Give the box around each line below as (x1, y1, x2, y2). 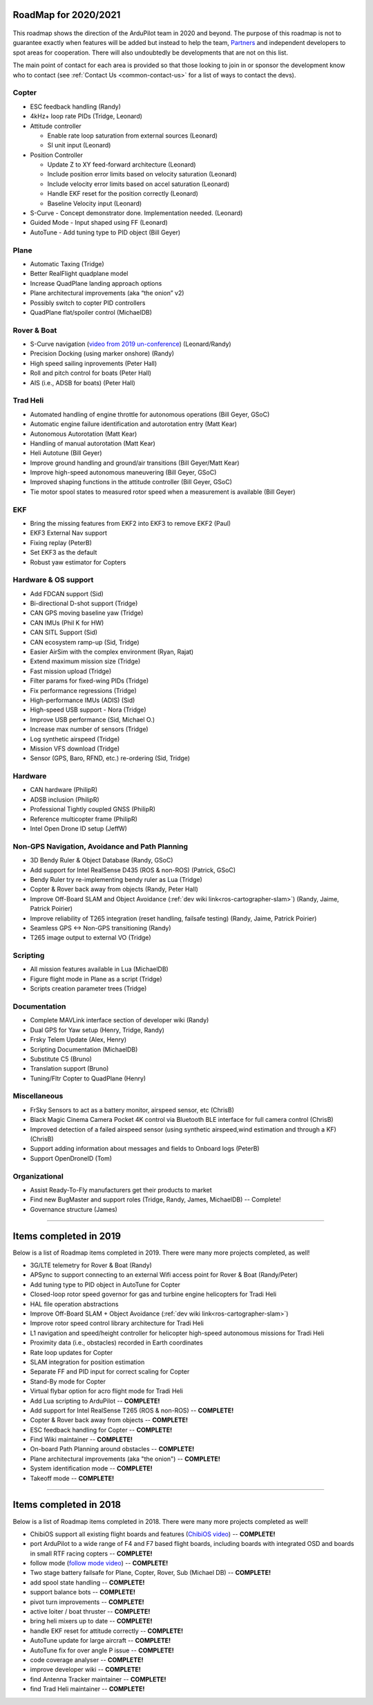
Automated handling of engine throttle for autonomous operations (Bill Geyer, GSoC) (30, 410, 270, 418)
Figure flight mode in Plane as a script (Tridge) (30, 975, 162, 983)
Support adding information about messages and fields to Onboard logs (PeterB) (30, 1145, 260, 1153)
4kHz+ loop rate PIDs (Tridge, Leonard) (30, 112, 143, 120)
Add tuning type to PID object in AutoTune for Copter (30, 1280, 181, 1289)
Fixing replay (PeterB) (30, 538, 93, 546)
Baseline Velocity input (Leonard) (47, 199, 142, 208)
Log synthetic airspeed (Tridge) (30, 735, 120, 743)
